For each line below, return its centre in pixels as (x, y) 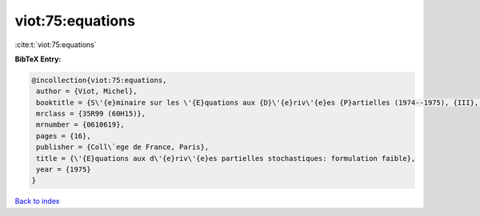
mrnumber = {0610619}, (81, 125)
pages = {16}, (64, 136)
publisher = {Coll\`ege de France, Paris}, (123, 147)
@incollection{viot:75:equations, (99, 80)
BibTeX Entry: (38, 59)
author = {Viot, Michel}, (87, 91)
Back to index (37, 201)
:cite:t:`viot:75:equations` (56, 45)
